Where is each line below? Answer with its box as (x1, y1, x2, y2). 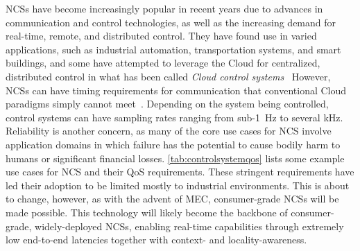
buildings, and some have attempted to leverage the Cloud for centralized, (6, 55, 320, 70)
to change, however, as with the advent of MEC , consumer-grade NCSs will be (6, 191, 339, 206)
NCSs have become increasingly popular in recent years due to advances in (6, 1, 323, 15)
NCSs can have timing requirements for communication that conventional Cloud (6, 83, 347, 97)
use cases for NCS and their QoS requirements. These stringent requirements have (6, 164, 354, 179)
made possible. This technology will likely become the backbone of (6, 205, 288, 219)
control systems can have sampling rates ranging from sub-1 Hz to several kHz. (6, 110, 343, 124)
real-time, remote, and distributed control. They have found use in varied (6, 28, 317, 43)
